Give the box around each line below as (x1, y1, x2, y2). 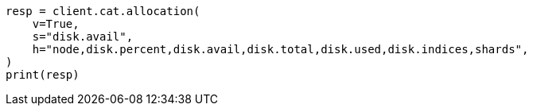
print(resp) (6, 68, 80, 81)
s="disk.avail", (32, 30, 134, 43)
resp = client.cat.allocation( (6, 5, 200, 17)
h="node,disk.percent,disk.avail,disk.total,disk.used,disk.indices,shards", (32, 43, 529, 56)
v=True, (32, 17, 80, 30)
